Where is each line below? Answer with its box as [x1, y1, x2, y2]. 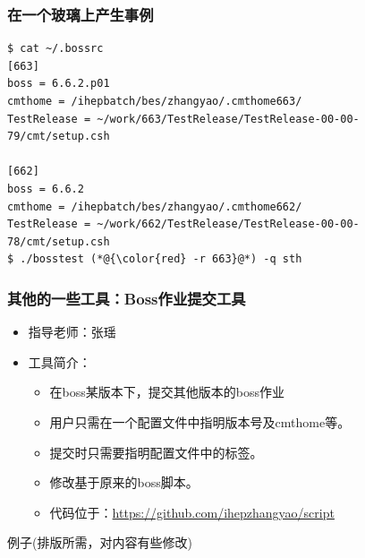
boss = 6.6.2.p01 [7, 77, 110, 90]
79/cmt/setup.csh [7, 130, 110, 143]
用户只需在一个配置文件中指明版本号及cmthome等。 [49, 412, 351, 431]
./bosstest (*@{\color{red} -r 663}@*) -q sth [20, 253, 302, 266]
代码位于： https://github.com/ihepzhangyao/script [49, 502, 335, 521]
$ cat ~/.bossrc [7, 42, 104, 56]
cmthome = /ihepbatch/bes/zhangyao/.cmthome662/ [7, 200, 302, 213]
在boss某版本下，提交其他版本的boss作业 [49, 382, 285, 401]
